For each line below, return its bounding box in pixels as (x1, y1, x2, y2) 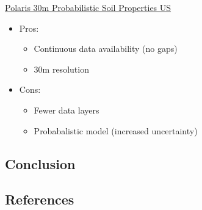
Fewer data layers (34, 103, 99, 116)
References (5, 190, 74, 209)
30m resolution (34, 62, 89, 75)
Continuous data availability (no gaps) (34, 42, 178, 55)
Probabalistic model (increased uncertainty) (34, 124, 198, 137)
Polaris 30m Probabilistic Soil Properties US (5, 1, 171, 13)
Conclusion (5, 154, 76, 173)
